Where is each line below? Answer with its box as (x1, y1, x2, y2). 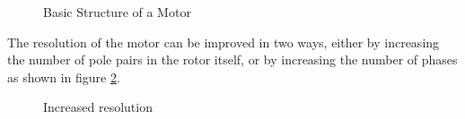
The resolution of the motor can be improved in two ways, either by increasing (7, 32, 440, 51)
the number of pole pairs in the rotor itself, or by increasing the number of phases (7, 50, 458, 69)
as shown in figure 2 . (7, 67, 120, 86)
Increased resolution (43, 98, 153, 116)
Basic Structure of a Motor (43, 3, 191, 21)
